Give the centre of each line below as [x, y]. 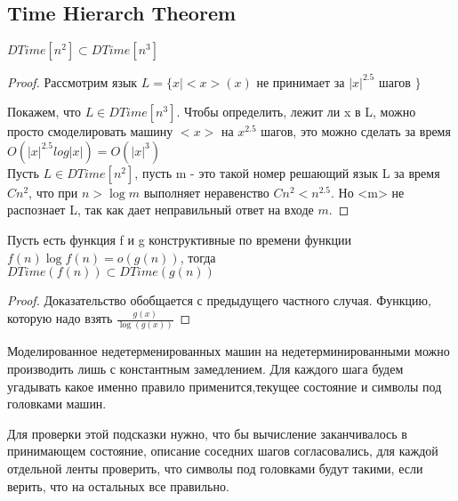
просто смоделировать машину [90, 131]
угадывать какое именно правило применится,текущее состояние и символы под [225, 386]
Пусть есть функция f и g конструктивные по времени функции [179, 240]
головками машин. [57, 404]
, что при [53, 192]
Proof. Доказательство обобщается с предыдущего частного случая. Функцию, [219, 300]
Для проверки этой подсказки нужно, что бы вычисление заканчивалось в [207, 433]
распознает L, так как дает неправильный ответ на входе [161, 210]
